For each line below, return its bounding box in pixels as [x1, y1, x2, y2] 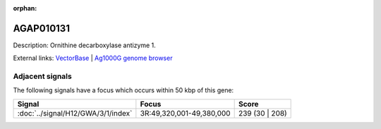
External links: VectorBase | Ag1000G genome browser [13, 54, 173, 63]
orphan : [13, 4, 37, 12]
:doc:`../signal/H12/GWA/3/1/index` [17, 108, 133, 118]
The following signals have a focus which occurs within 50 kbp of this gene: [13, 86, 234, 94]
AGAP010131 [13, 22, 71, 35]
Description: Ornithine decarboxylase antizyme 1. [13, 41, 157, 49]
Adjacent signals [13, 71, 72, 81]
